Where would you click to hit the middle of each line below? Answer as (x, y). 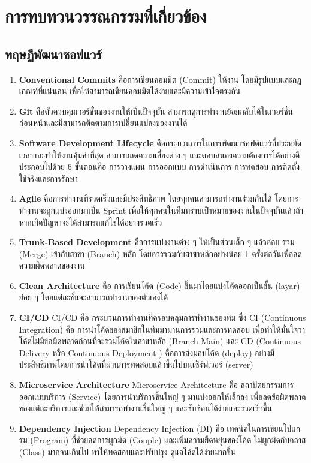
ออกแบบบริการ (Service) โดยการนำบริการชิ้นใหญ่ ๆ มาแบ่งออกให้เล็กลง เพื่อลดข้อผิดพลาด (162, 396)
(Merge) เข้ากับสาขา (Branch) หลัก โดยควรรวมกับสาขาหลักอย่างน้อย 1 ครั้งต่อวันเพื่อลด (160, 253)
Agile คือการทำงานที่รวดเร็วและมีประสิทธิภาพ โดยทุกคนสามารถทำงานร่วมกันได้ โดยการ (158, 198)
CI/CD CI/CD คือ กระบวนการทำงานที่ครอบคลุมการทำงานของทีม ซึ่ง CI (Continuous (162, 318)
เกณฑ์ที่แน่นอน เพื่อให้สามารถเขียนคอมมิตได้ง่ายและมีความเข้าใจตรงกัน (130, 91)
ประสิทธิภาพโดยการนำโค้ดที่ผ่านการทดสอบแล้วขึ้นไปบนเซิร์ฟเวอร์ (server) (136, 364)
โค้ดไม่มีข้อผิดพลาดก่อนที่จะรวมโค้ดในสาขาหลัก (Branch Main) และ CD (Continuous (160, 341)
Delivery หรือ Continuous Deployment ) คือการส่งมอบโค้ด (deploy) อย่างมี (147, 352)
